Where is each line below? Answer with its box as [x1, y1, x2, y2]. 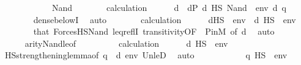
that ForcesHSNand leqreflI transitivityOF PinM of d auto [33, 25, 275, 38]
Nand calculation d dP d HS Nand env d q [51, 1, 286, 13]
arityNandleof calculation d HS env [24, 36, 228, 49]
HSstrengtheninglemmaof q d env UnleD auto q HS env [4, 49, 288, 61]
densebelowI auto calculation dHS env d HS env [33, 13, 296, 26]
